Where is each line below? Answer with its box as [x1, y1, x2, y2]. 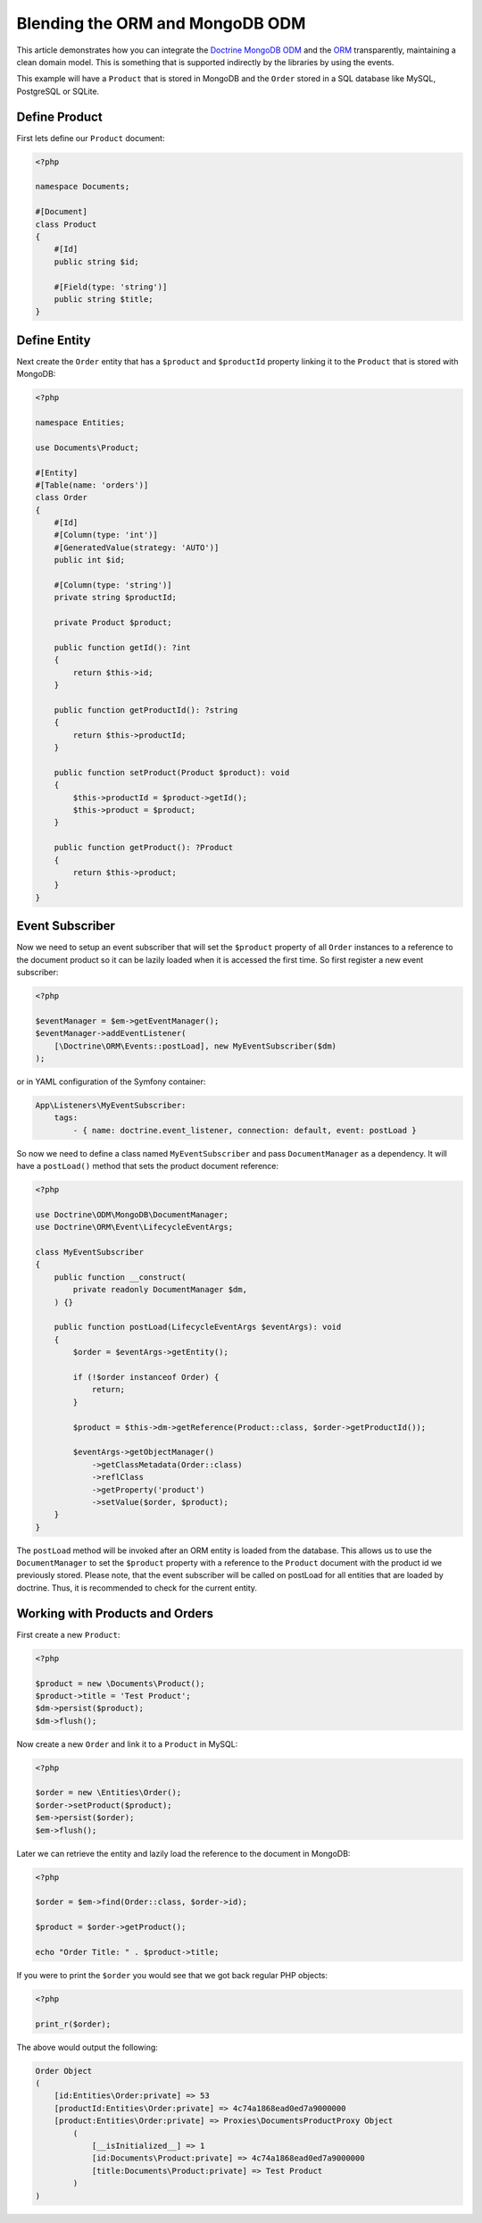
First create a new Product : [16, 1629, 120, 1640]
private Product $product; [54, 617, 173, 628]
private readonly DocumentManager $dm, [72, 1284, 247, 1295]
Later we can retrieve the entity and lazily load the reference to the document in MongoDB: [16, 1848, 351, 1859]
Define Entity [16, 332, 91, 347]
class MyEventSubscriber [35, 1247, 145, 1258]
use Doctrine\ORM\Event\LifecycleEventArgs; [35, 1222, 234, 1233]
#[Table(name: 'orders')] [35, 480, 149, 490]
